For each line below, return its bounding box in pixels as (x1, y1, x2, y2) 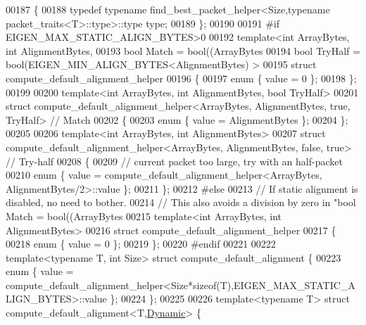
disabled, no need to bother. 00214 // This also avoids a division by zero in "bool (6, 195, 356, 210)
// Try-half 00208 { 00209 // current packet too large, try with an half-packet (6, 153, 343, 168)
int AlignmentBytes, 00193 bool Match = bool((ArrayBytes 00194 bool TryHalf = (6, 43, 360, 58)
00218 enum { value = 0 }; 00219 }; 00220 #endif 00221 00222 (6, 236, 276, 251)
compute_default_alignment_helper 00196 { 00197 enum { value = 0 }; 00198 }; (6, 70, 357, 85)
